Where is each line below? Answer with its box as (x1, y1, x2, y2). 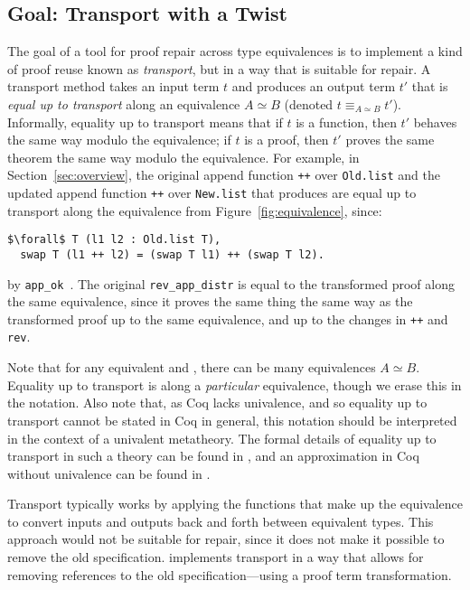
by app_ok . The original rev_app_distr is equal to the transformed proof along (7, 274, 455, 293)
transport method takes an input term (7, 77, 220, 96)
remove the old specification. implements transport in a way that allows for (7, 548, 424, 567)
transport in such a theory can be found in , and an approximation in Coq (7, 446, 419, 465)
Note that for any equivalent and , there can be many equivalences (7, 358, 376, 377)
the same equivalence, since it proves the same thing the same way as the (7, 292, 413, 311)
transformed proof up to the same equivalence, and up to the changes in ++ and (7, 309, 448, 328)
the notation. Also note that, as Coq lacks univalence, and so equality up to (7, 393, 428, 412)
